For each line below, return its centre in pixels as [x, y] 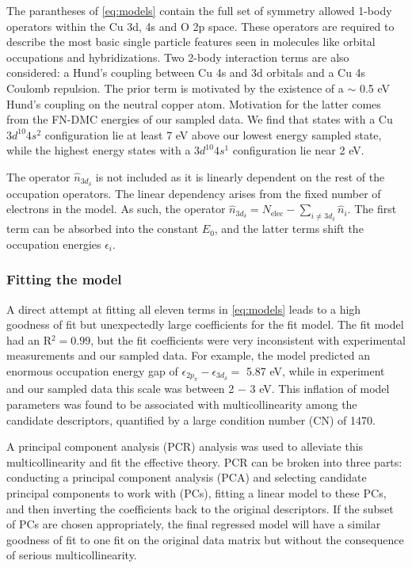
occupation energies [54, 244]
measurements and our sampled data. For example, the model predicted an [189, 355]
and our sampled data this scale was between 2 [120, 389]
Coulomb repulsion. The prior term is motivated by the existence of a [175, 88]
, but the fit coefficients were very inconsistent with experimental [248, 339]
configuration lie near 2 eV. [298, 150]
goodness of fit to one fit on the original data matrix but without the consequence [205, 539]
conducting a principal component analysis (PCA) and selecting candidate [187, 477]
